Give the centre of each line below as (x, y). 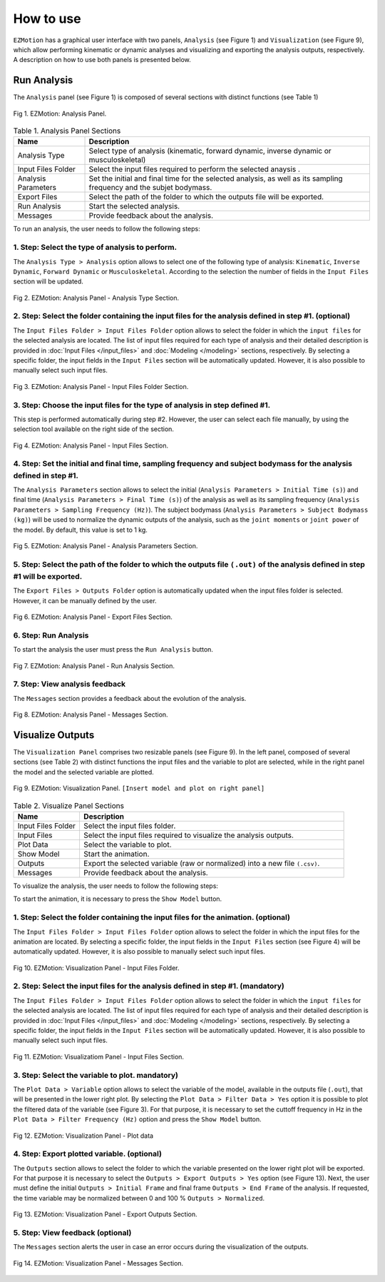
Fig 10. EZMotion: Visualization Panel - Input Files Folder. (96, 968)
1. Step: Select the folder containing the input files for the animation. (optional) (152, 917)
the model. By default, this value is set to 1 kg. (80, 530)
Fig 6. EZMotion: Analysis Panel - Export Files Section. (93, 617)
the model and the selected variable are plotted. (84, 772)
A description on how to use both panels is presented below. (102, 60)
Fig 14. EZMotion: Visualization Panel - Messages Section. (98, 1263)
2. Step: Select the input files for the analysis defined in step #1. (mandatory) (149, 986)
